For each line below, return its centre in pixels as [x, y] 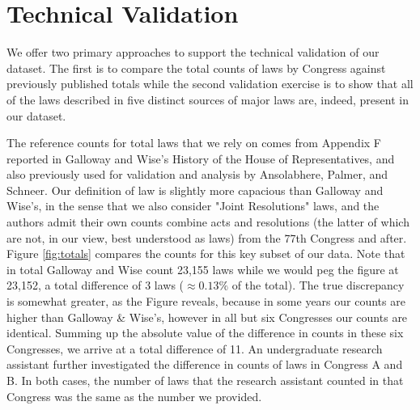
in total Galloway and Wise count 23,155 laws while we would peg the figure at [203, 269]
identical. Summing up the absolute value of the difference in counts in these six [205, 333]
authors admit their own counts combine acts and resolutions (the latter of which [208, 222]
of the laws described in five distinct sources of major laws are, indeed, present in [208, 99]
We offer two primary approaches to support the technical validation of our [193, 52]
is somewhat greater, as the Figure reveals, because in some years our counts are [206, 301]
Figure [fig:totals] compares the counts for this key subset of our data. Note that [206, 254]
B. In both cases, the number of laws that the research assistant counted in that [205, 380]
